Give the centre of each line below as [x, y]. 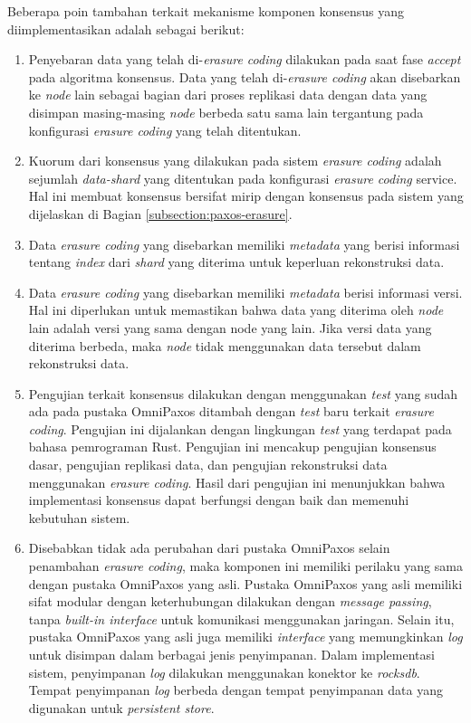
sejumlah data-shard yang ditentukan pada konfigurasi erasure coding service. [243, 178]
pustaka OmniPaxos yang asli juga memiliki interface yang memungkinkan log [245, 637]
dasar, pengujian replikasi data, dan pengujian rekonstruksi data [208, 465]
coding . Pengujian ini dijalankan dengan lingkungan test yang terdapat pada [240, 428]
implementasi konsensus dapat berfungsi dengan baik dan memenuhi [219, 500]
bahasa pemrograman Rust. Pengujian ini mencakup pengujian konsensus [232, 447]
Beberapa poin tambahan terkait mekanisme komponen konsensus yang [206, 11]
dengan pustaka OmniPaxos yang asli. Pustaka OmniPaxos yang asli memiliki [245, 583]
